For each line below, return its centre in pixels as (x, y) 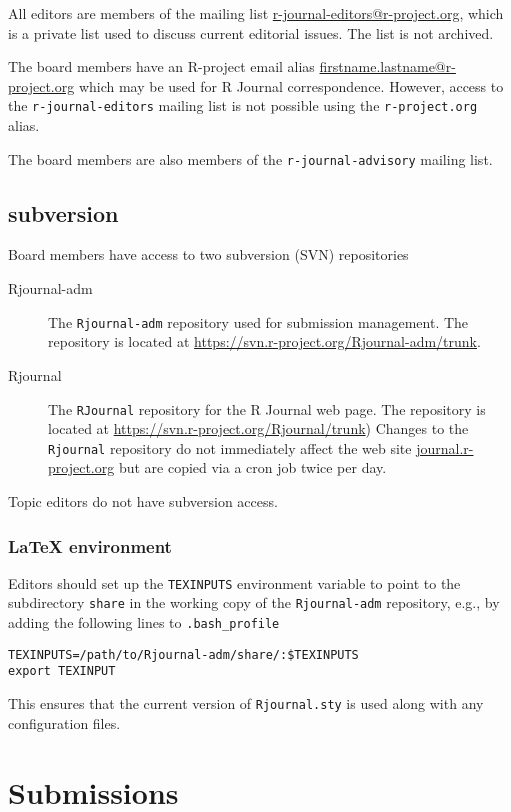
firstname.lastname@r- (387, 66)
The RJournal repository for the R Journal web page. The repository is (267, 408)
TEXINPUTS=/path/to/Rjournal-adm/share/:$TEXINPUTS (183, 654)
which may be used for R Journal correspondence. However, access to (291, 85)
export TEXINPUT (62, 671)
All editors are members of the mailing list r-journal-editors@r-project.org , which (256, 13)
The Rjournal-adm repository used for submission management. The (258, 321)
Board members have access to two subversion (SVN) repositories (208, 254)
